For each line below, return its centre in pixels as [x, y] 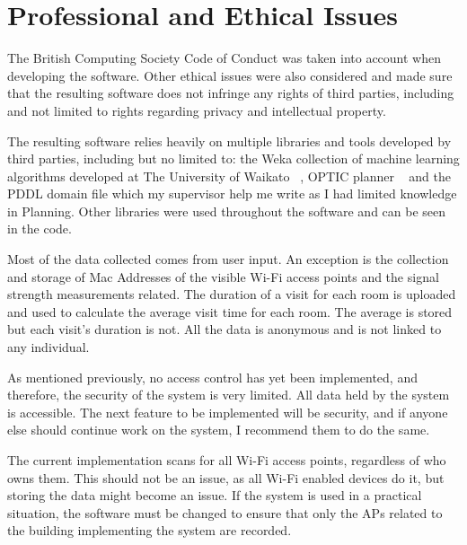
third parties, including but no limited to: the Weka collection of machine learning [233, 158]
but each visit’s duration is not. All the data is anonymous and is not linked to [225, 329]
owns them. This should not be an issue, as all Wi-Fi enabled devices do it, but [226, 477]
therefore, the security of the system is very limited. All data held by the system [229, 395]
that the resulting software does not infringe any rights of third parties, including [231, 93]
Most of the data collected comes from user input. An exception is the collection [228, 259]
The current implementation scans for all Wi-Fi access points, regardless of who [227, 460]
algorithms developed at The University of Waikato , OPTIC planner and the [229, 176]
